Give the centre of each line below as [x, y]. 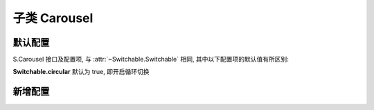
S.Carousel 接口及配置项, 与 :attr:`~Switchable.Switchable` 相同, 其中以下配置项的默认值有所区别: [151, 59]
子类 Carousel [53, 18]
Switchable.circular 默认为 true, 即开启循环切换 [81, 72]
